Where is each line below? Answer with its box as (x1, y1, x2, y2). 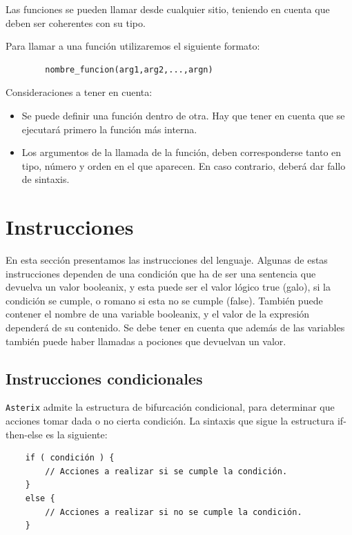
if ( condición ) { (25, 453, 115, 463)
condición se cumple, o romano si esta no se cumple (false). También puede (6, 293, 323, 307)
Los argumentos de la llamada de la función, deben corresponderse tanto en (21, 145, 342, 159)
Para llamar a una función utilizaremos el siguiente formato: (6, 39, 260, 53)
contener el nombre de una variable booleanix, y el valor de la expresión (6, 307, 310, 321)
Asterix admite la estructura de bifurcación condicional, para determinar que (6, 400, 335, 414)
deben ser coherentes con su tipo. (6, 15, 146, 30)
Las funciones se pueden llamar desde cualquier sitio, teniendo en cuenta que (6, 2, 330, 16)
